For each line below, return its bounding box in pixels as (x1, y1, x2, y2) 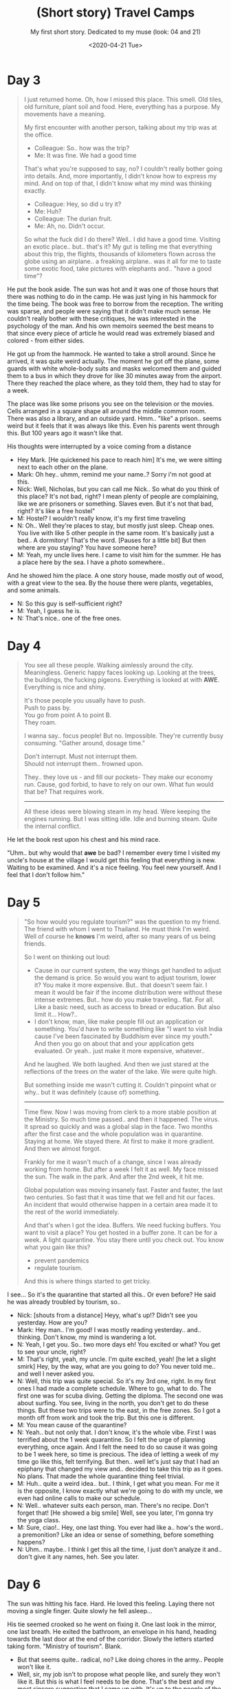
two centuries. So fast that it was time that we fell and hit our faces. (23, 1193, 215, 1201)
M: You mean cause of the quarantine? (16, 1420, 127, 1429)
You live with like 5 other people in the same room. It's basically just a (16, 528, 214, 537)
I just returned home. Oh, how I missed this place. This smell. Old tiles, (23, 95, 223, 103)
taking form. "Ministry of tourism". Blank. (7, 1641, 122, 1650)
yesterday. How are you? (16, 1318, 88, 1327)
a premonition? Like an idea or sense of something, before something (16, 1531, 214, 1539)
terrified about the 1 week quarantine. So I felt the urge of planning (16, 1435, 206, 1444)
